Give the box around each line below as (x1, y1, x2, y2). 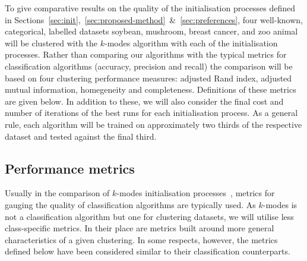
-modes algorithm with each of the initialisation (105, 36, 278, 49)
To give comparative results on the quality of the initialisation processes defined (5, 2, 296, 14)
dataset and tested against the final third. (5, 130, 157, 142)
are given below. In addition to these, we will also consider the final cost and (5, 95, 284, 107)
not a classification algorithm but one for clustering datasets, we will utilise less (5, 210, 294, 222)
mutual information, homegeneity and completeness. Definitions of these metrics (5, 83, 296, 96)
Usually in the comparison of (5, 187, 110, 199)
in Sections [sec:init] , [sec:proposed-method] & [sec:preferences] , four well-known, (5, 13, 303, 26)
